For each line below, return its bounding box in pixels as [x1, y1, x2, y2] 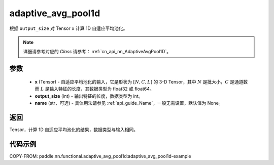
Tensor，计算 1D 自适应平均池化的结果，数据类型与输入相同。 [9, 127, 139, 133]
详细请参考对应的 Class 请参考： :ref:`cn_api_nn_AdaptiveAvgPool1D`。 [23, 49, 172, 55]
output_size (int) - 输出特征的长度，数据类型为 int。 [35, 93, 143, 99]
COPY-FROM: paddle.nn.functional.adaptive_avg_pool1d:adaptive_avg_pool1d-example [9, 153, 191, 159]
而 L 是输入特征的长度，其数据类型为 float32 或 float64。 [35, 86, 154, 92]
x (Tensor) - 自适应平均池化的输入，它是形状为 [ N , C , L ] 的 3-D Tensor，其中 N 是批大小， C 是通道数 [35, 78, 248, 85]
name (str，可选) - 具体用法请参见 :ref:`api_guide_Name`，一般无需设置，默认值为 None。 [35, 100, 223, 106]
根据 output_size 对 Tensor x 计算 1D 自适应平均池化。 [9, 25, 128, 31]
